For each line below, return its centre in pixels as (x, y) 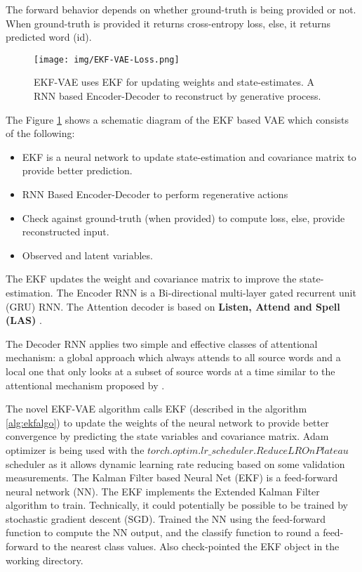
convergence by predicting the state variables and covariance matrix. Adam (167, 436)
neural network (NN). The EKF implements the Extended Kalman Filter (163, 491)
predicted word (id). (49, 37)
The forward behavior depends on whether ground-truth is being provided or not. (181, 9)
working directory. (45, 560)
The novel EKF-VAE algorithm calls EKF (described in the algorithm (156, 409)
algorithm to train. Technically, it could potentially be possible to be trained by (177, 505)
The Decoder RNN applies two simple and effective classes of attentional (162, 343)
